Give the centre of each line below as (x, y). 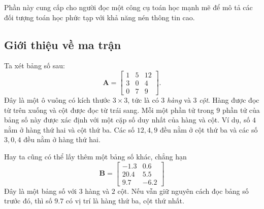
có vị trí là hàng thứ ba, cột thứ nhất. (125, 201)
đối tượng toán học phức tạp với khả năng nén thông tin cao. (100, 17)
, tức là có (143, 100)
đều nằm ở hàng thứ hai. (62, 139)
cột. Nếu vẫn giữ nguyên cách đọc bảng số (183, 191)
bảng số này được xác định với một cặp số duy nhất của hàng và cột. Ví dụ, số (127, 120)
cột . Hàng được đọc (229, 100)
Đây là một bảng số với (40, 191)
